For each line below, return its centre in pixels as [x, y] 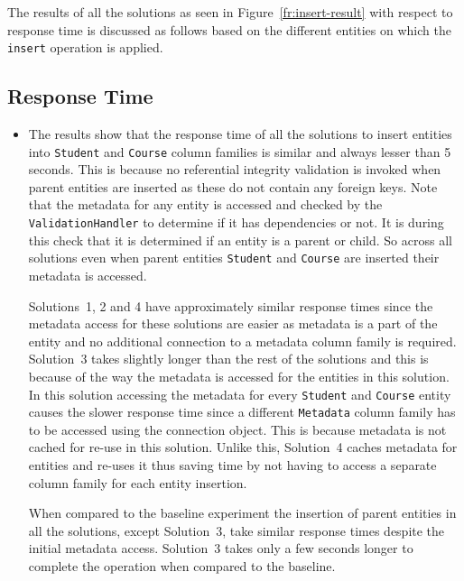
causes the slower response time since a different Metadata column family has [242, 412]
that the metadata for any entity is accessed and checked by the [205, 204]
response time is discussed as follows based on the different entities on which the [229, 29]
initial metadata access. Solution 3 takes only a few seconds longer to [221, 548]
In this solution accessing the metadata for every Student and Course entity [240, 394]
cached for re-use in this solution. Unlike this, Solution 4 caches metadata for [243, 447]
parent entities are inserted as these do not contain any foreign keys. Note [233, 186]
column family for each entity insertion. [138, 482]
